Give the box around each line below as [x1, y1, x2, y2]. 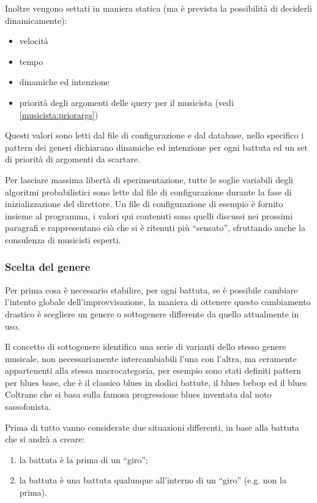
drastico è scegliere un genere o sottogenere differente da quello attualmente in [5, 307, 299, 320]
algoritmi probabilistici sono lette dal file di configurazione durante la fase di [5, 185, 292, 198]
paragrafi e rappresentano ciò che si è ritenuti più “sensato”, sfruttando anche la [5, 221, 306, 234]
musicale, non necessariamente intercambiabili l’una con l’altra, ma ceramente [5, 352, 297, 365]
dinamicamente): [5, 13, 67, 26]
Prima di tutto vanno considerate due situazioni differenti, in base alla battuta [5, 420, 299, 433]
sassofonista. [5, 400, 51, 413]
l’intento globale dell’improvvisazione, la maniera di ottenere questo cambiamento [5, 295, 311, 308]
